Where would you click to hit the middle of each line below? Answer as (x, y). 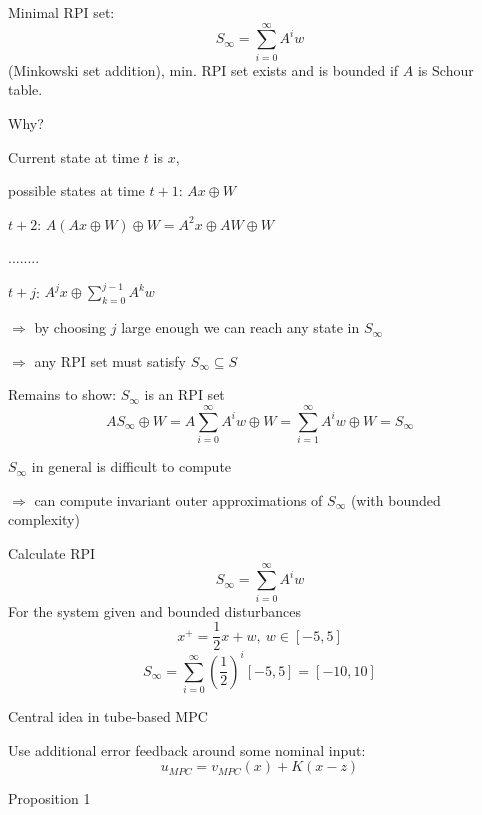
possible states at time (76, 190)
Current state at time (74, 156)
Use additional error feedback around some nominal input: (187, 749)
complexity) (44, 519)
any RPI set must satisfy (110, 360)
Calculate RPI (52, 552)
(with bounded (395, 499)
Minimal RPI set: (61, 12)
